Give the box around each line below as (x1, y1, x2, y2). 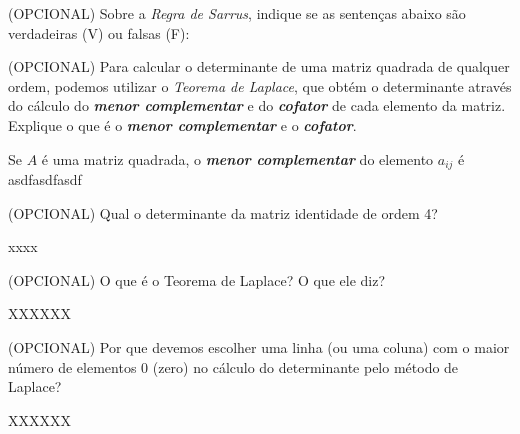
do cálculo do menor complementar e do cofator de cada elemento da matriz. (8, 95, 506, 116)
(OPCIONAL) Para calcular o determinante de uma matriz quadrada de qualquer (8, 56, 510, 77)
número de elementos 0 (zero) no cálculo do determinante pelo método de (8, 356, 459, 377)
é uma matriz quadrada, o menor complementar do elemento (41, 148, 434, 169)
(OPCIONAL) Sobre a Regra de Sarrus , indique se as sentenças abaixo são (8, 3, 466, 23)
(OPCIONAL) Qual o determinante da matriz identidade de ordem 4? (8, 202, 438, 223)
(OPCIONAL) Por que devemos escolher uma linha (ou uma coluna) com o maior (8, 336, 510, 357)
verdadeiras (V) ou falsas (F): (8, 22, 190, 43)
